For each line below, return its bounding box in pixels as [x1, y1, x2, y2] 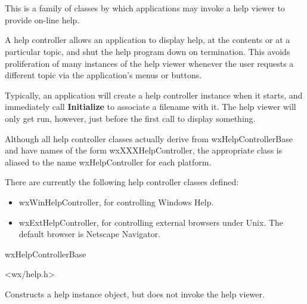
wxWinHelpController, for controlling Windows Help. [18, 195, 214, 208]
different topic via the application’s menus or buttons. [5, 69, 202, 81]
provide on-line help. [5, 13, 80, 26]
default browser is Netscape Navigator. [18, 228, 160, 240]
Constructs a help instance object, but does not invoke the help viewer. [5, 287, 265, 300]
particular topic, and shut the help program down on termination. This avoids [5, 45, 290, 57]
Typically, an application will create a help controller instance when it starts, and [5, 88, 303, 101]
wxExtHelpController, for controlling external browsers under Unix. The [18, 216, 284, 228]
